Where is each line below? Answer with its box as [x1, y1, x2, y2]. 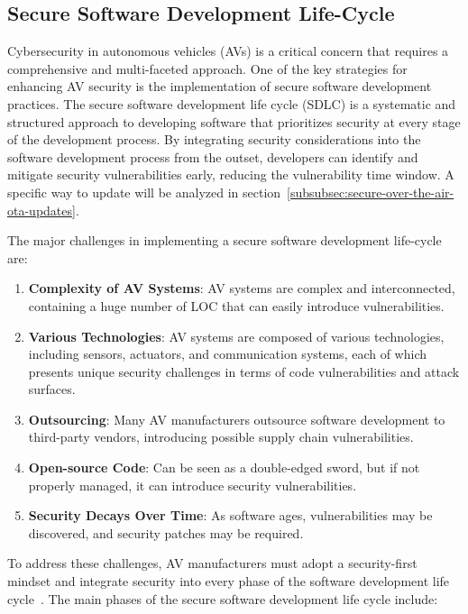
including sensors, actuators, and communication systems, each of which [28, 344, 427, 363]
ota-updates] [7, 200, 76, 219]
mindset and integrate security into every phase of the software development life [7, 572, 450, 591]
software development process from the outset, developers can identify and [7, 147, 418, 166]
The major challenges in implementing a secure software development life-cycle [7, 231, 442, 250]
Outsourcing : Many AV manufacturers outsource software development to [28, 409, 445, 428]
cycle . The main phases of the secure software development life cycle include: [7, 589, 438, 608]
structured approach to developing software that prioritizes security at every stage [7, 112, 461, 131]
